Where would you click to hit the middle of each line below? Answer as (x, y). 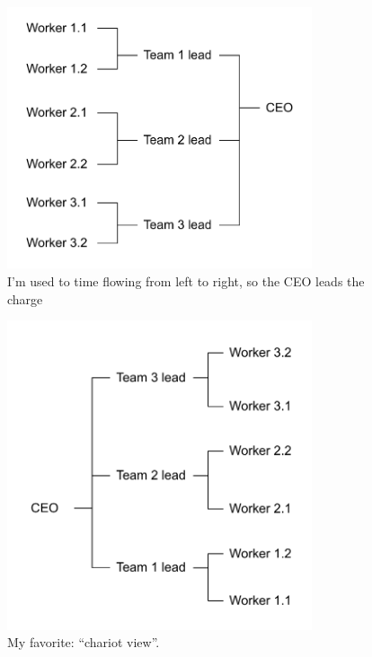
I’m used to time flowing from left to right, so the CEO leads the (186, 280)
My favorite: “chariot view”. (84, 642)
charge (25, 298)
